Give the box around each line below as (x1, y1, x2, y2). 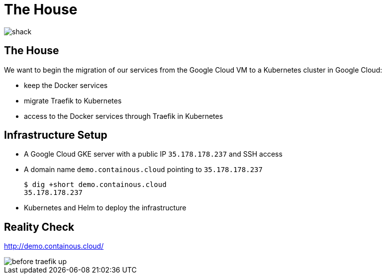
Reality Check (4, 220, 75, 233)
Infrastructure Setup (4, 129, 107, 142)
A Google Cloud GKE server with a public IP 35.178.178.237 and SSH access (24, 150, 283, 159)
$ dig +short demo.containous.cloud (24, 181, 167, 189)
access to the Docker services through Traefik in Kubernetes (24, 111, 223, 120)
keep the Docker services (24, 81, 108, 90)
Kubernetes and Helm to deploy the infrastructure (24, 203, 187, 212)
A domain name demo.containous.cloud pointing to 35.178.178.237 (24, 165, 263, 174)
